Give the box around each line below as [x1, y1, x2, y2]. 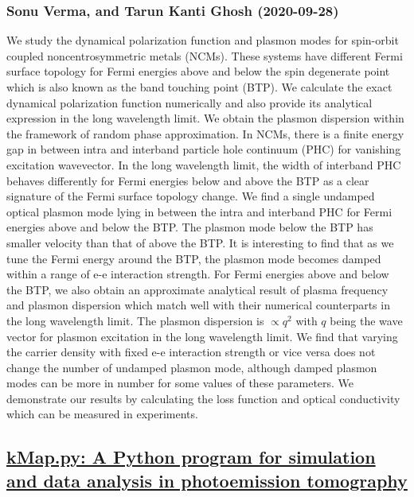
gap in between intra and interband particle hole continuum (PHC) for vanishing [6, 141, 401, 157]
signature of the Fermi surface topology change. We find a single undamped [6, 188, 375, 204]
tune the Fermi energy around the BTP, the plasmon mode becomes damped [6, 250, 381, 266]
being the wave [330, 312, 403, 328]
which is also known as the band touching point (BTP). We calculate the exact [6, 79, 393, 95]
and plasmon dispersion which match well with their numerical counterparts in [6, 297, 390, 313]
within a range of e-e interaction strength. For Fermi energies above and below [6, 266, 389, 282]
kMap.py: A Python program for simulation [6, 445, 376, 469]
